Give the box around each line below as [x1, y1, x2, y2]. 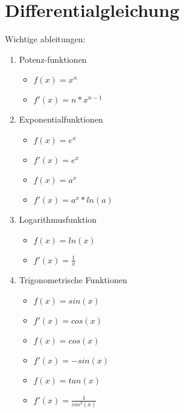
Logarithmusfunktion [19, 213, 97, 225]
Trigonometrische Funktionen [19, 274, 127, 286]
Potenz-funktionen [19, 53, 87, 65]
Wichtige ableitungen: [5, 33, 86, 45]
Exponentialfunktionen [19, 113, 103, 126]
